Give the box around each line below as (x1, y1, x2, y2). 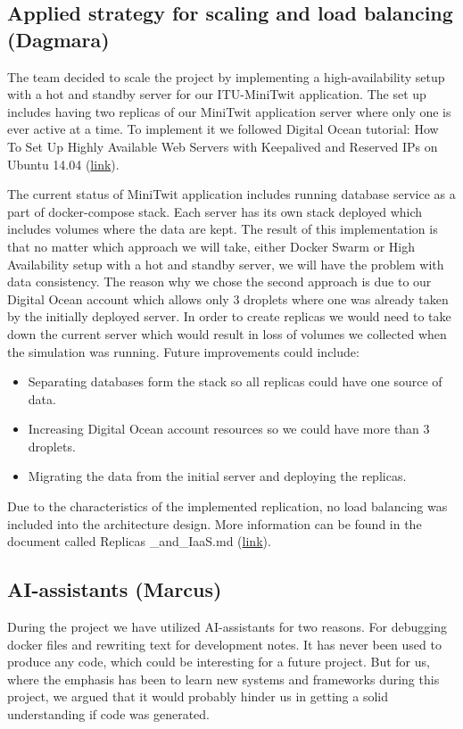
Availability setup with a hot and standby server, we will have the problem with (7, 254, 444, 273)
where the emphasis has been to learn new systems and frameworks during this (7, 669, 440, 688)
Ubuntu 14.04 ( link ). (7, 154, 120, 173)
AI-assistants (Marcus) (7, 576, 222, 603)
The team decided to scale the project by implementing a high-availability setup (7, 67, 445, 86)
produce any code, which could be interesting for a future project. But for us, (7, 652, 430, 671)
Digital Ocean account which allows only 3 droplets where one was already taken (7, 289, 449, 308)
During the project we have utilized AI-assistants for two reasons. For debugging (7, 617, 447, 636)
